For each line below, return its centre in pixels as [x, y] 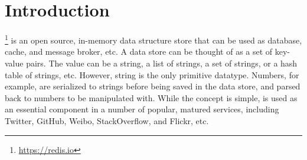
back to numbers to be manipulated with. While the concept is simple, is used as [151, 97]
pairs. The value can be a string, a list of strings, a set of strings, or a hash [162, 63]
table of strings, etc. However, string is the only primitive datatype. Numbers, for [152, 74]
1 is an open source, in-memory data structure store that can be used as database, [153, 39]
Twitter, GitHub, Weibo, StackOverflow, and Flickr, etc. [107, 120]
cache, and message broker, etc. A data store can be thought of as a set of [139, 51]
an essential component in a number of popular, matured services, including [142, 109]
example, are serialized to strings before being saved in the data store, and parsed [153, 86]
